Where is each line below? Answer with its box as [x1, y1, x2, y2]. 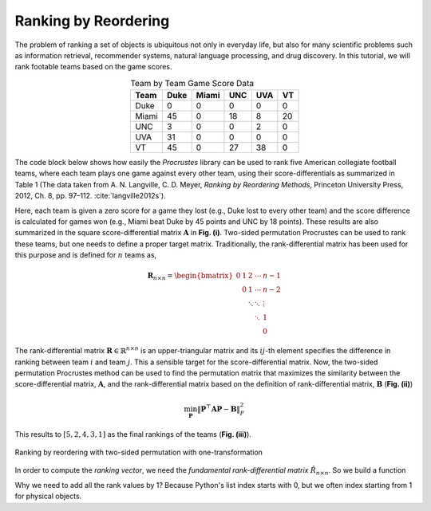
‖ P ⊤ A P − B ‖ [196, 403, 241, 414]
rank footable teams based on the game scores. [14, 62, 172, 72]
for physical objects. [14, 491, 82, 501]
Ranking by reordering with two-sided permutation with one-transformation [14, 447, 263, 458]
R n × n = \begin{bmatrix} [147, 271, 234, 282]
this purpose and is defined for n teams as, [14, 250, 157, 260]
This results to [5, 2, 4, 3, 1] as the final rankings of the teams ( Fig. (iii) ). [14, 429, 251, 438]
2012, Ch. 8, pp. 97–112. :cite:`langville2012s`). [14, 191, 167, 201]
